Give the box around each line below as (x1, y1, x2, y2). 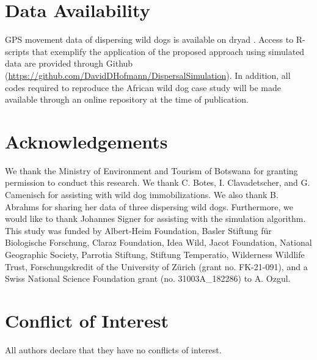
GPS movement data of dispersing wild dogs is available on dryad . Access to (5, 33, 294, 46)
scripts (5, 45, 29, 57)
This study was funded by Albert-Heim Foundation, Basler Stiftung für (5, 224, 272, 237)
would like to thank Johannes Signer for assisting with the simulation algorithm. (5, 212, 306, 225)
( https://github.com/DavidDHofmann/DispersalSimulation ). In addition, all (5, 68, 291, 81)
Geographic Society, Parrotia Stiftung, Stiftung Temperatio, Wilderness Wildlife (5, 248, 305, 260)
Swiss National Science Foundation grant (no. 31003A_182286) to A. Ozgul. (5, 272, 291, 285)
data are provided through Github (5, 57, 133, 70)
